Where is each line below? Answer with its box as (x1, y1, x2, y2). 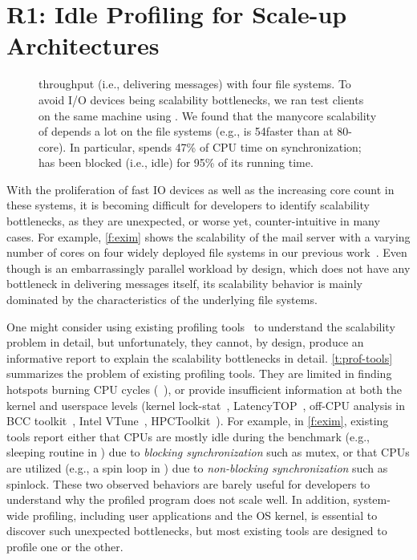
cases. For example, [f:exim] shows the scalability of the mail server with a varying (6, 228, 411, 245)
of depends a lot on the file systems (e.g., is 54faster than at (38, 123, 334, 140)
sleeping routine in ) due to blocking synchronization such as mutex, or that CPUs (6, 444, 410, 461)
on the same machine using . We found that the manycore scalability (38, 107, 377, 124)
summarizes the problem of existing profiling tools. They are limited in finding (6, 365, 392, 382)
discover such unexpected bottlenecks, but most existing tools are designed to (6, 522, 387, 539)
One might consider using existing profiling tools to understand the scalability (6, 318, 395, 335)
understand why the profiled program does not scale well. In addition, (6, 491, 350, 508)
